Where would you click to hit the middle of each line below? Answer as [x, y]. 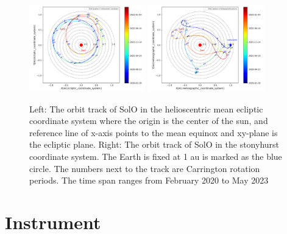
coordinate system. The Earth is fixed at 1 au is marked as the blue [156, 157]
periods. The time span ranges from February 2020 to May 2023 [149, 180]
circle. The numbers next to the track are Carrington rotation [145, 168]
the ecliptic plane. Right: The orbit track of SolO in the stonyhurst [154, 144]
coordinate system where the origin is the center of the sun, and [149, 121]
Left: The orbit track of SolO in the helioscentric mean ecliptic [146, 108]
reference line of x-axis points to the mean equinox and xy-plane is [154, 132]
